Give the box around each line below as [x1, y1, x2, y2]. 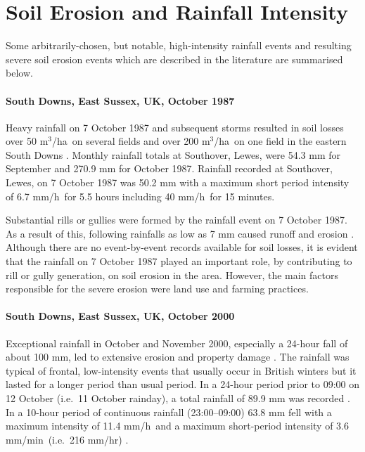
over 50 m [6, 134, 49, 148]
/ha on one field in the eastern [214, 134, 347, 148]
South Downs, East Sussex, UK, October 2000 [6, 309, 235, 323]
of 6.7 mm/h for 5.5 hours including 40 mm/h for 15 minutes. [6, 188, 275, 203]
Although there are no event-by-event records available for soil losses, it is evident [6, 240, 358, 254]
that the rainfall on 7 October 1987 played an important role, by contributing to [6, 254, 352, 269]
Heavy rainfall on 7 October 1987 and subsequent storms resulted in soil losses [6, 120, 344, 134]
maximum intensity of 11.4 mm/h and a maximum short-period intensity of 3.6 [6, 418, 349, 433]
